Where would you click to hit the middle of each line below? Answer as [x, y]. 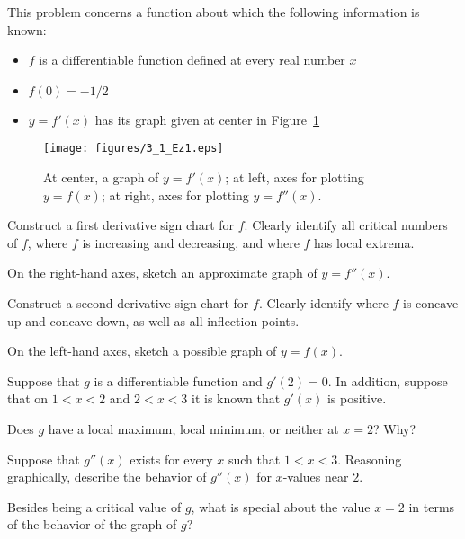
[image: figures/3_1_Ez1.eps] [134, 149]
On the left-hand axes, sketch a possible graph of [142, 351]
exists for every [171, 459]
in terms [432, 506]
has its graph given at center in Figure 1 [207, 119]
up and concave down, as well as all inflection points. [153, 320]
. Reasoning [370, 459]
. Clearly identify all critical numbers [346, 225]
